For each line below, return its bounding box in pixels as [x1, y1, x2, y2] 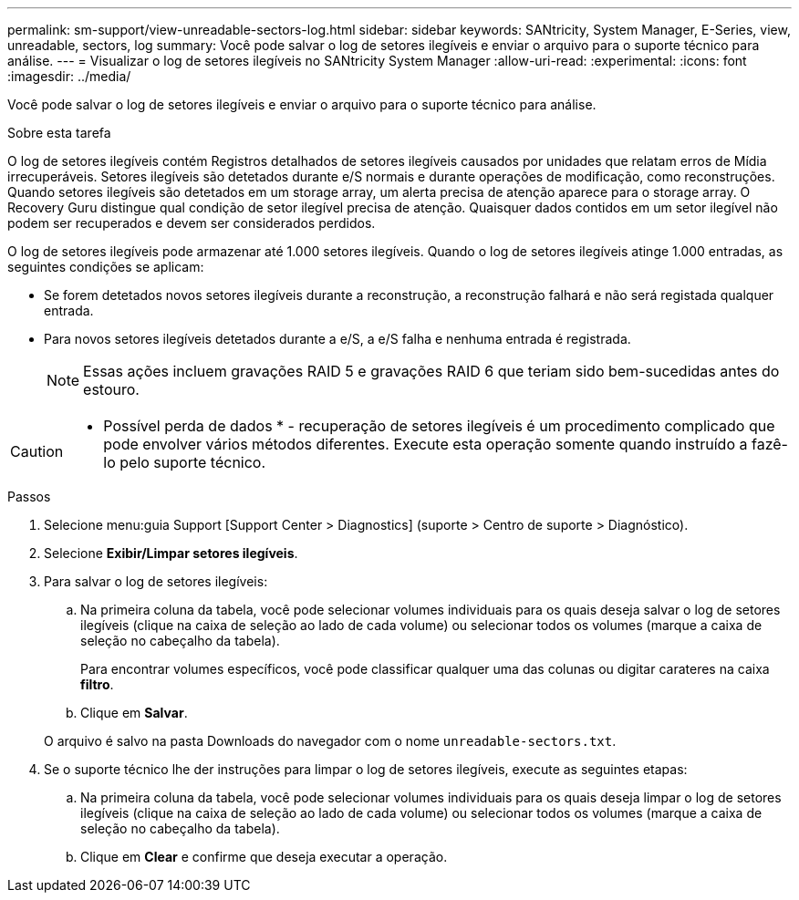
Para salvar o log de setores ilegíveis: [44, 574, 268, 589]
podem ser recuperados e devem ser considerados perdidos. [7, 215, 376, 231]
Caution [10, 442, 64, 460]
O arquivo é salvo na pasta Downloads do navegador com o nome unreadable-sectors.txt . [44, 733, 617, 749]
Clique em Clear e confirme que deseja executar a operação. [80, 849, 448, 864]
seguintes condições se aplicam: [7, 259, 204, 274]
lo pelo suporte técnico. [103, 453, 266, 471]
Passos [7, 489, 51, 504]
